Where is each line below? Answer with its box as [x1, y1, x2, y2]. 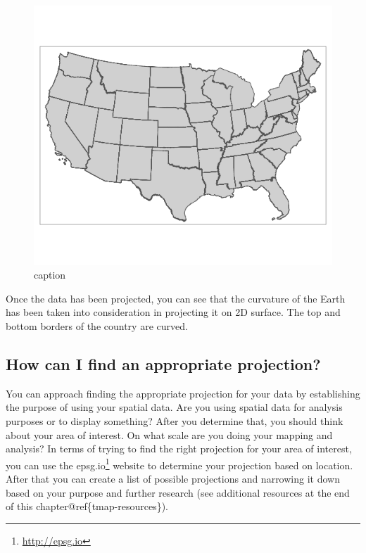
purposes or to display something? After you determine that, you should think [6, 413, 343, 428]
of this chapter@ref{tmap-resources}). [6, 499, 168, 514]
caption [34, 267, 66, 282]
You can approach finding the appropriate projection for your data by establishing [6, 386, 360, 400]
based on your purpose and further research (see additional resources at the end [6, 485, 350, 500]
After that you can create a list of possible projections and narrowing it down [6, 471, 340, 485]
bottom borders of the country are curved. [6, 318, 188, 333]
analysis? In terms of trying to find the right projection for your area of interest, [6, 441, 352, 456]
